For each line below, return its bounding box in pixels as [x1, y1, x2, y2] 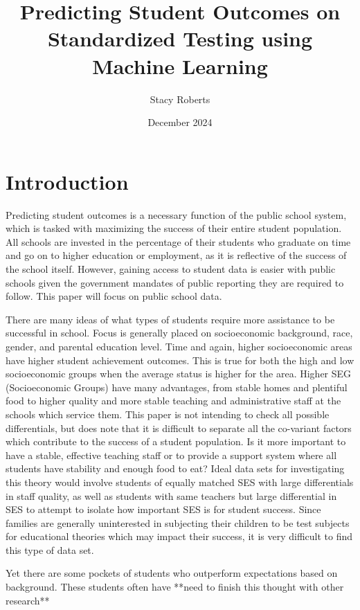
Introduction [6, 167, 129, 195]
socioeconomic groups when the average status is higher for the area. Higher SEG [6, 366, 352, 381]
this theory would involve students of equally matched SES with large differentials [6, 474, 354, 489]
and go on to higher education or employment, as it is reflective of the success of [6, 248, 347, 262]
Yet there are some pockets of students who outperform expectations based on [6, 566, 338, 580]
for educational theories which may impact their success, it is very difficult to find [6, 529, 353, 544]
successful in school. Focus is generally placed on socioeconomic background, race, [6, 325, 353, 340]
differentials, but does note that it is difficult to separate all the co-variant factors [6, 420, 352, 435]
